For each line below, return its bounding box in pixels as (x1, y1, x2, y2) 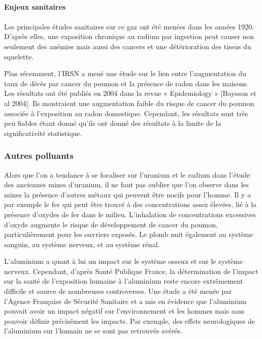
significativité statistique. (4, 127, 82, 138)
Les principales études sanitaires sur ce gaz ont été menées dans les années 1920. (4, 21, 254, 31)
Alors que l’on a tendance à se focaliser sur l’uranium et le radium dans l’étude (4, 169, 250, 180)
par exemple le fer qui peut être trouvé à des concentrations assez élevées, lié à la (4, 199, 257, 210)
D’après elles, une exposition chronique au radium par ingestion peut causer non (4, 31, 254, 42)
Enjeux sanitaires (4, 1, 66, 12)
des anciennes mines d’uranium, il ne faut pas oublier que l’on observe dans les (4, 179, 249, 190)
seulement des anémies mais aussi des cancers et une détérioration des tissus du (4, 41, 251, 51)
